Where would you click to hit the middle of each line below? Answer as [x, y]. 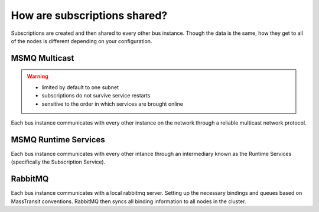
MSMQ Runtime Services [58, 140]
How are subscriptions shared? [89, 15]
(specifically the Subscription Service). [58, 162]
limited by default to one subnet [80, 87]
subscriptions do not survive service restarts [96, 96]
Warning [38, 76]
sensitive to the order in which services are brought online [112, 104]
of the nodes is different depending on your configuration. [82, 41]
